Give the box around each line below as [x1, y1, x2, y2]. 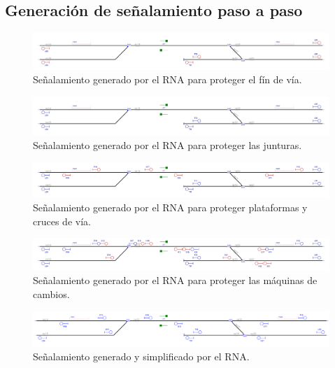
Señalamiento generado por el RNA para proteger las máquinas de [33, 273, 318, 288]
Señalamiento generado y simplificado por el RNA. [33, 349, 250, 364]
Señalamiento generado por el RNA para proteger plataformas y [33, 200, 308, 215]
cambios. [33, 287, 70, 302]
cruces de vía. [33, 213, 91, 228]
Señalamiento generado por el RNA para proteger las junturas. [33, 138, 302, 153]
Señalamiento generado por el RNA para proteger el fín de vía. [33, 72, 302, 87]
